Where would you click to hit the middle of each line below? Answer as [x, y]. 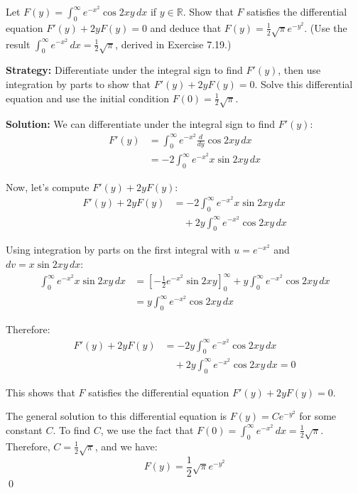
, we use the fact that [147, 429]
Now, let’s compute [48, 186]
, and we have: [126, 446]
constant [24, 429]
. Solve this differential [304, 83]
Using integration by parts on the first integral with [118, 250]
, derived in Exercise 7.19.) [173, 44]
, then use [299, 70]
